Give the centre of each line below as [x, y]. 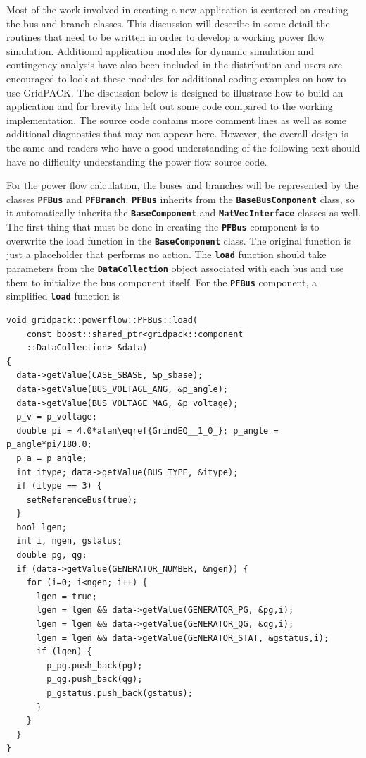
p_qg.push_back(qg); [95, 679]
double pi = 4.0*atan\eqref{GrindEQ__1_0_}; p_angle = [147, 430]
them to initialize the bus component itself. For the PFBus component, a [162, 282]
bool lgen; [42, 527]
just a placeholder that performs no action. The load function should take [166, 254]
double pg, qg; [52, 555]
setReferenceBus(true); [82, 500]
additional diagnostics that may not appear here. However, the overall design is [177, 134]
